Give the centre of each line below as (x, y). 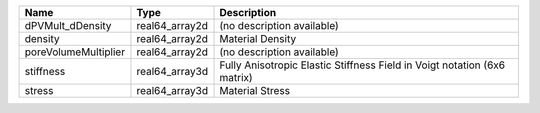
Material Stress (254, 90)
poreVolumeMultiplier (74, 52)
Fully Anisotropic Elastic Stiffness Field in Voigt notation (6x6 (362, 65)
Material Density (258, 38)
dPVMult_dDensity (68, 25)
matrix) (236, 77)
